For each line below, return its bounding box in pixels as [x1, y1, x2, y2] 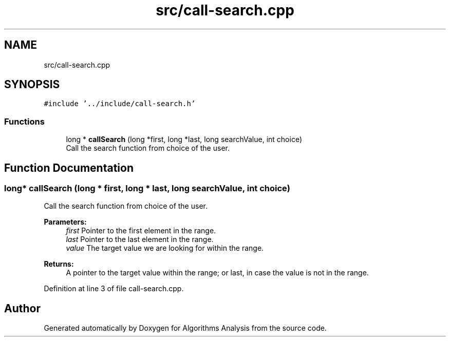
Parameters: [44, 217, 87, 227]
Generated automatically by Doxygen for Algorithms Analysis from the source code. [44, 324, 327, 333]
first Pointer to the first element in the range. [66, 226, 216, 235]
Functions [4, 116, 45, 127]
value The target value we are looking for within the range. [66, 244, 264, 253]
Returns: [44, 259, 74, 269]
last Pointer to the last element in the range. [66, 235, 214, 244]
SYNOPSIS [4, 78, 60, 91]
